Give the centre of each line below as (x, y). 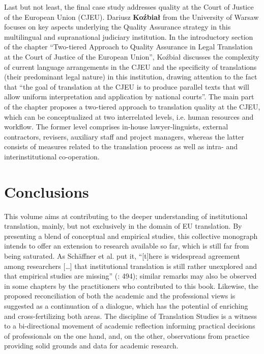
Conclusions (47, 191)
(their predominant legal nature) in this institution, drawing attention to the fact (131, 77)
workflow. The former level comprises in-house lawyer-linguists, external (116, 127)
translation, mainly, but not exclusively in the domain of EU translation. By (123, 226)
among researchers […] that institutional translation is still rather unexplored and (131, 266)
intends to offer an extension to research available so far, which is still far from (127, 246)
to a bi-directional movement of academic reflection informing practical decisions (130, 326)
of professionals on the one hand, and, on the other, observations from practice (127, 335)
